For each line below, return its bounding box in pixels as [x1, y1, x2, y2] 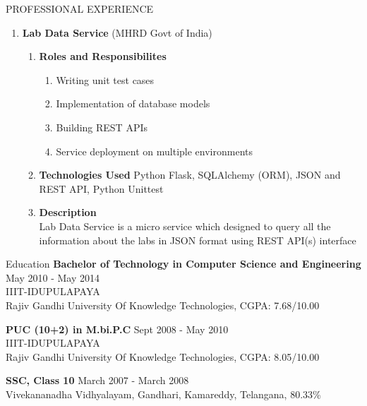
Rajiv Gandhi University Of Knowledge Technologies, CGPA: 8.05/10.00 [6, 349, 320, 364]
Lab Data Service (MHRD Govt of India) [22, 25, 212, 40]
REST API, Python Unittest [39, 181, 164, 196]
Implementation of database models [56, 96, 210, 111]
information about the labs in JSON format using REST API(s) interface [39, 232, 356, 247]
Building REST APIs [56, 119, 148, 134]
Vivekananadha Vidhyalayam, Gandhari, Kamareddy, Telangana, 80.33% [6, 386, 321, 401]
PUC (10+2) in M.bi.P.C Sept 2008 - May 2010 [6, 321, 229, 336]
